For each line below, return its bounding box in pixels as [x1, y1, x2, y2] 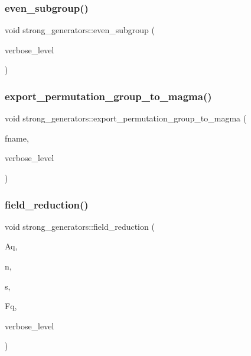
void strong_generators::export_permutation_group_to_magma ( [5, 112, 247, 124]
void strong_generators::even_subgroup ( [5, 24, 155, 36]
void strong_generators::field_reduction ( [5, 220, 155, 232]
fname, [5, 132, 29, 144]
